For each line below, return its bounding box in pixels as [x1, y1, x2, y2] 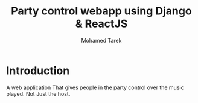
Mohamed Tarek [81, 37, 122, 44]
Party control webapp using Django [11, 4, 192, 18]
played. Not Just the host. [6, 90, 71, 97]
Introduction [6, 64, 70, 77]
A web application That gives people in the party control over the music [6, 84, 184, 91]
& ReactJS [75, 17, 128, 31]
